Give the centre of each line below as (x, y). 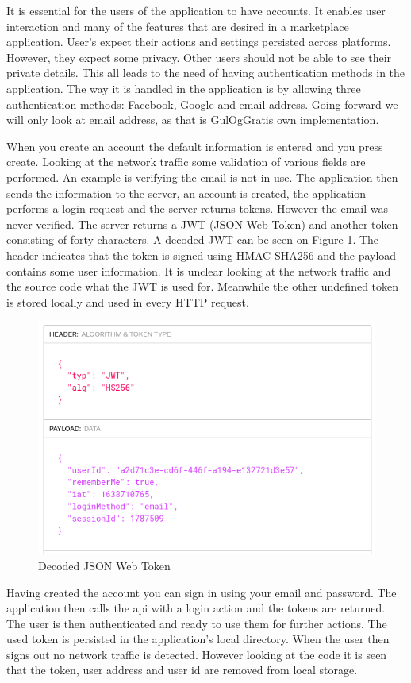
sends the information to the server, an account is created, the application (186, 193)
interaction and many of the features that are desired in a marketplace (178, 26)
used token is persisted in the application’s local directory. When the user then (198, 639)
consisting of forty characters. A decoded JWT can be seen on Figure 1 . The (193, 239)
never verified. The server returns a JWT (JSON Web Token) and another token (202, 224)
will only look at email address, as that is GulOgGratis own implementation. (193, 120)
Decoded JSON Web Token (104, 565)
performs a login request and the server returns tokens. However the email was (197, 208)
